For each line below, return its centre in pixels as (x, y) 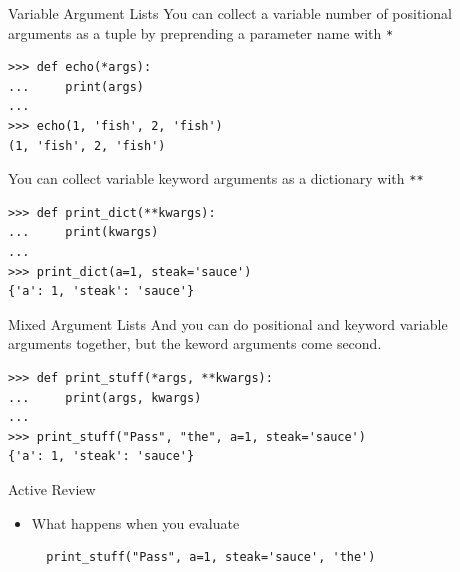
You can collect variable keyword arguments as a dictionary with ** (216, 178)
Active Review (52, 489)
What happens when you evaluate (135, 522)
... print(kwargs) (83, 232)
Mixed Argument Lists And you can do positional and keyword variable (228, 323)
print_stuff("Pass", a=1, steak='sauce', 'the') (211, 557)
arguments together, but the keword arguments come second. (195, 343)
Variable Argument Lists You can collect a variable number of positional (230, 13)
